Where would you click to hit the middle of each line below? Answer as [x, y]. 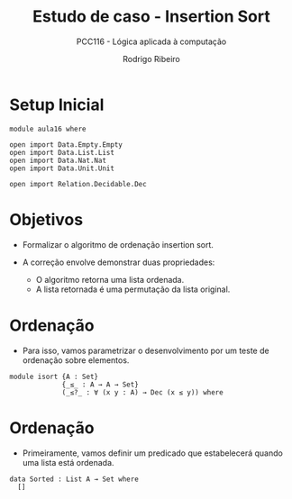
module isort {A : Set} [54, 377]
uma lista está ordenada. [68, 462]
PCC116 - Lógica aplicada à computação [151, 41]
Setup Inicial [57, 104]
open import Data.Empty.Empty [66, 145]
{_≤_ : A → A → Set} [100, 385]
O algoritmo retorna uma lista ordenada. [110, 279]
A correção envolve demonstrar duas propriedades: [119, 262]
